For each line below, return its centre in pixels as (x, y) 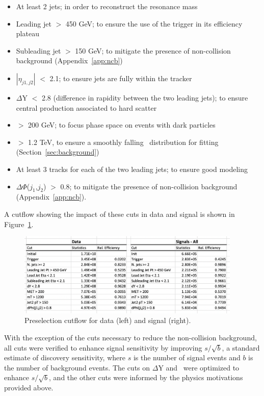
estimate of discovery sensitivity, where (65, 357)
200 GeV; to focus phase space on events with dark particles (122, 125)
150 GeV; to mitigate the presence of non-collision (153, 50)
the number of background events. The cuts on (77, 367)
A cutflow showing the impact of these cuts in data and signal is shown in (120, 214)
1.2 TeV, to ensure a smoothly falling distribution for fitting (123, 142)
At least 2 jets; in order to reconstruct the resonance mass (107, 6)
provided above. (29, 387)
